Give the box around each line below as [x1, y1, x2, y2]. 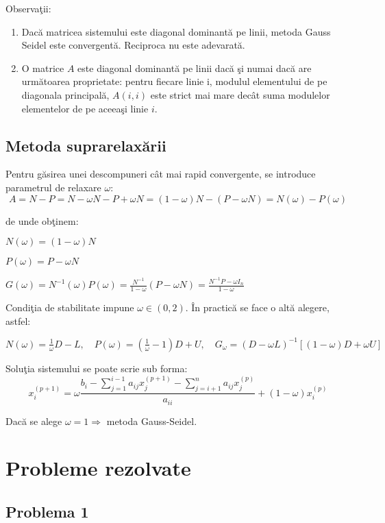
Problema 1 [5, 500, 89, 522]
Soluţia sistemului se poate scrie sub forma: [5, 361, 188, 375]
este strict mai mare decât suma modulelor [150, 87, 330, 101]
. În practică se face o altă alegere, [185, 300, 330, 315]
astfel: [5, 313, 31, 328]
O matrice [21, 60, 64, 75]
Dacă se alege [5, 413, 62, 428]
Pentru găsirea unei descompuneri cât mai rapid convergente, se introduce [5, 167, 316, 181]
